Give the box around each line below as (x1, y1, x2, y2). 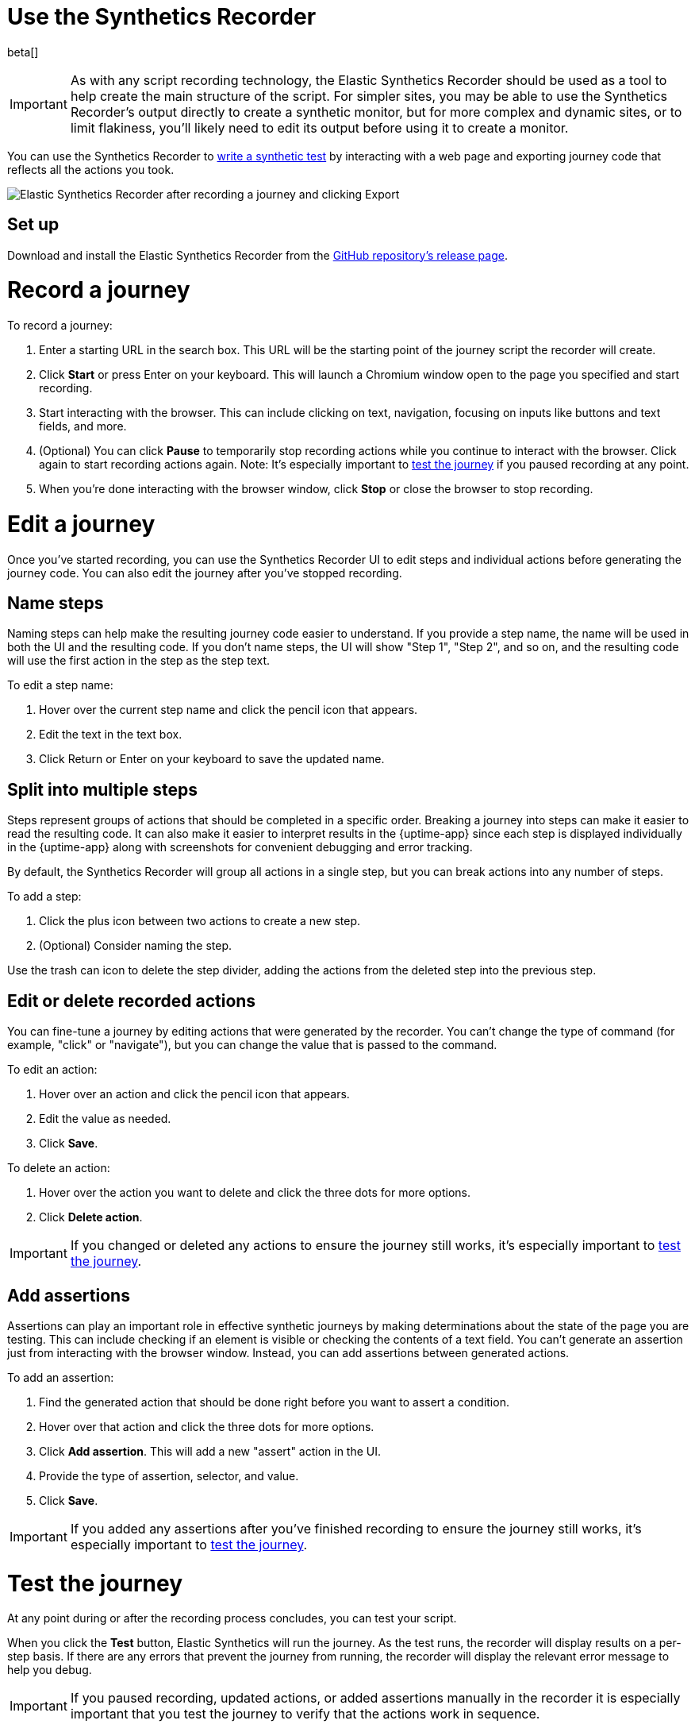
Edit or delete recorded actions (7, 990, 256, 1011)
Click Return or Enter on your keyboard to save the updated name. (39, 752, 385, 766)
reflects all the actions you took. (7, 162, 175, 176)
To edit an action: (7, 1063, 98, 1077)
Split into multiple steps (7, 779, 198, 800)
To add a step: (7, 889, 82, 904)
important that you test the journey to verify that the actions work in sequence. (70, 1706, 540, 1722)
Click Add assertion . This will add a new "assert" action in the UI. (39, 1444, 382, 1458)
